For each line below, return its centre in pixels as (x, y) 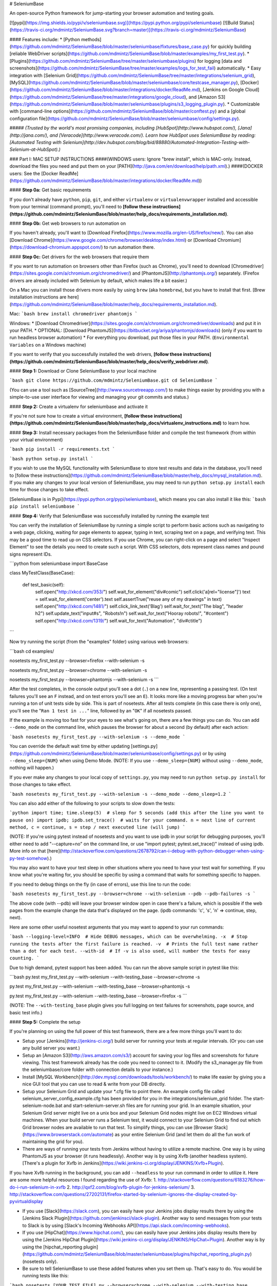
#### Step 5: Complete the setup (45, 1022)
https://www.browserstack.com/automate (68, 1134)
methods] (91, 39)
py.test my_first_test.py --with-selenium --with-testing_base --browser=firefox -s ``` (98, 996)
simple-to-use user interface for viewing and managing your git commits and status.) (99, 397)
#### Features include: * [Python (45, 39)
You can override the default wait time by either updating (70, 746)
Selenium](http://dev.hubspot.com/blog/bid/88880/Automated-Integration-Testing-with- (156, 142)
